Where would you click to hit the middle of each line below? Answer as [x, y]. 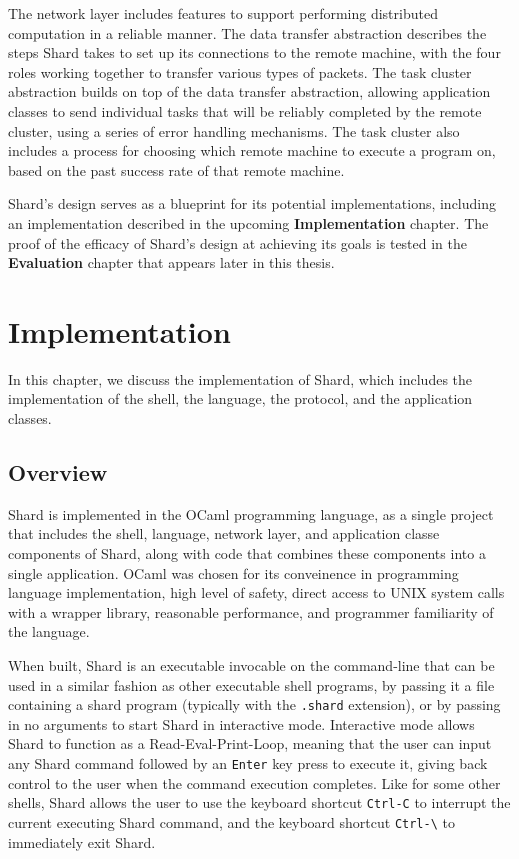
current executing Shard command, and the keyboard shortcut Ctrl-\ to [231, 821]
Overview [58, 472]
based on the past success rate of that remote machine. [176, 169]
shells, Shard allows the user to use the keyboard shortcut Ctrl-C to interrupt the [259, 802]
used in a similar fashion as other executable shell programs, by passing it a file [251, 684]
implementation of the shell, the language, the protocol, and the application [240, 398]
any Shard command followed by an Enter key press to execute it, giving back [248, 763]
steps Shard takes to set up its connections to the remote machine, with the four [254, 52]
